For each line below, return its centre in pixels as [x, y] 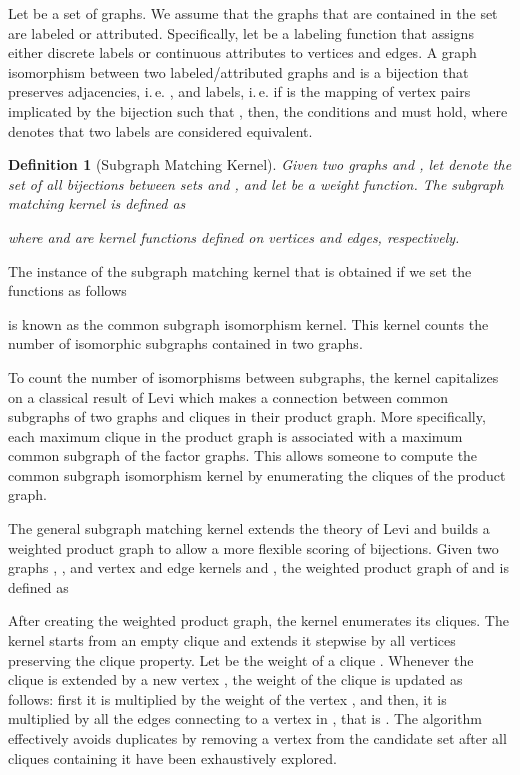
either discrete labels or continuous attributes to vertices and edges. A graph [242, 52]
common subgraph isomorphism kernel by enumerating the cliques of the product [257, 474]
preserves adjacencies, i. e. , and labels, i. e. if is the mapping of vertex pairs [239, 91]
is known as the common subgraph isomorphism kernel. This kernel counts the [248, 323]
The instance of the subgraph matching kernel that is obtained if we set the [240, 270]
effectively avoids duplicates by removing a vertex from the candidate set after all [257, 738]
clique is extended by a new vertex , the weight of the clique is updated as [235, 679]
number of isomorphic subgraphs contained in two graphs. [185, 343]
